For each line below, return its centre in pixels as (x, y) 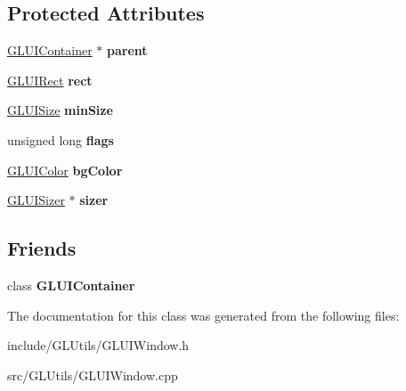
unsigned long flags (61, 139)
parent (127, 50)
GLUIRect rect (50, 80)
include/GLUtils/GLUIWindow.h (98, 345)
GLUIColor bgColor (65, 170)
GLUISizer (36, 200)
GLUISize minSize (60, 110)
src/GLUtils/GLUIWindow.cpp (93, 375)
